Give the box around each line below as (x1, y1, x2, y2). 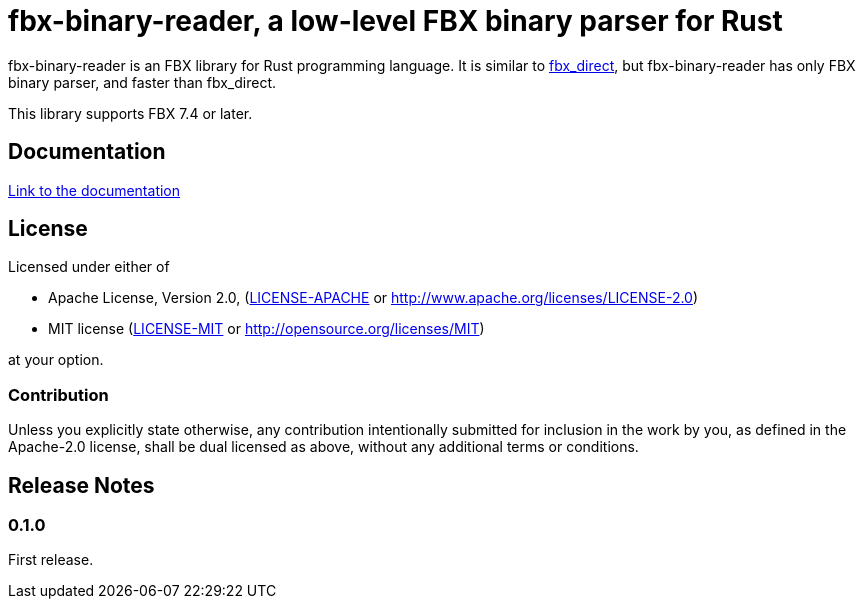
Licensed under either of (8, 258, 170, 276)
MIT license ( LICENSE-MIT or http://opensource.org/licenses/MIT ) (48, 320, 485, 338)
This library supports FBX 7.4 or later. (8, 104, 253, 122)
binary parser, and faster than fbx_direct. (8, 73, 276, 91)
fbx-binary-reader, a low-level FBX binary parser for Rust (8, 4, 783, 38)
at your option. (8, 351, 104, 369)
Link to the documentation (8, 181, 181, 199)
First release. (8, 551, 94, 569)
